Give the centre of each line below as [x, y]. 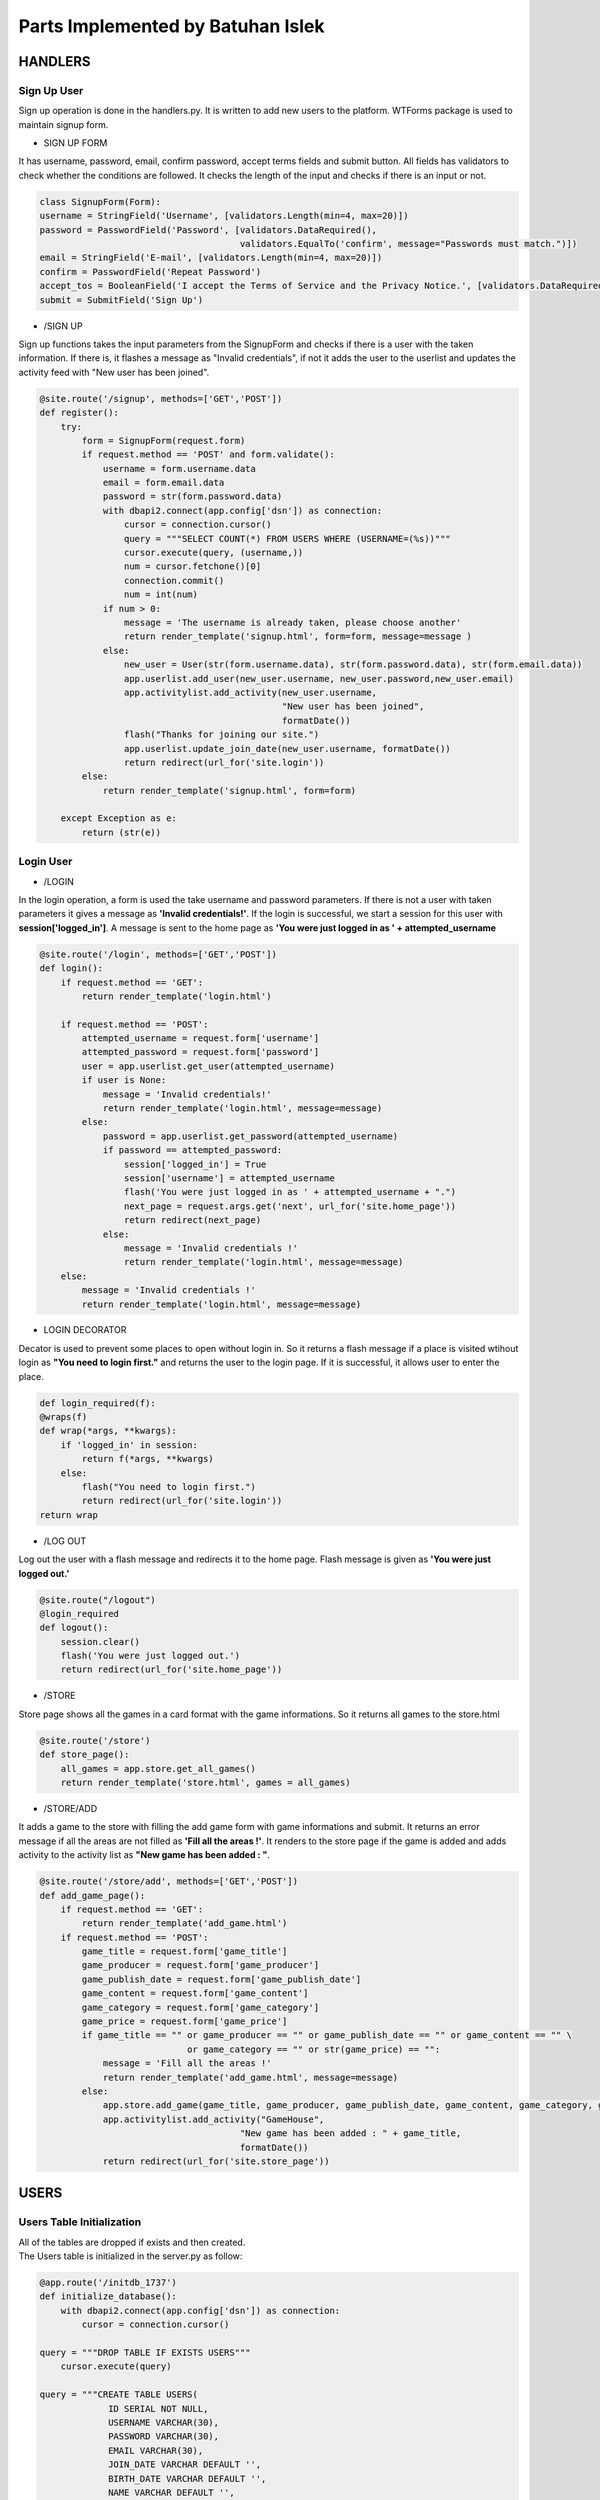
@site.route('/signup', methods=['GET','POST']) [161, 398]
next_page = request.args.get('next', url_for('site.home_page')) [290, 1206]
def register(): [79, 413]
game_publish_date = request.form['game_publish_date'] [221, 1979]
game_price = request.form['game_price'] [184, 2021]
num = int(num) [161, 594]
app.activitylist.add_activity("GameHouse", [213, 2119]
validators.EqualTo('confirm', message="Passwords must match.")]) [408, 244]
